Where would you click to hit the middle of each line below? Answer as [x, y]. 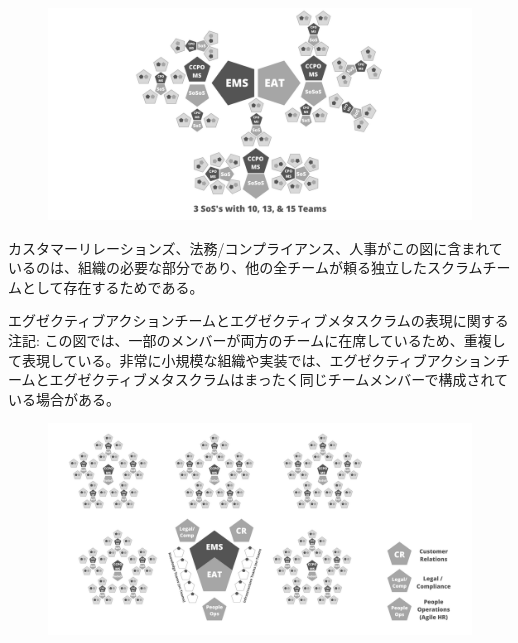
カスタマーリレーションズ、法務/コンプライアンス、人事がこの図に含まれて [255, 247]
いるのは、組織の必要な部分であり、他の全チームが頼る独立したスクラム [245, 267]
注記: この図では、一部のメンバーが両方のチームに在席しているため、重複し [257, 339]
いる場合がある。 [64, 398]
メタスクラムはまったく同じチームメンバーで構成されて [327, 379]
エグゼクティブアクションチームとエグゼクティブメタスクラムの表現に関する [258, 320]
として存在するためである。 [112, 286]
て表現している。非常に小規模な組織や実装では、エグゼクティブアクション [252, 359]
